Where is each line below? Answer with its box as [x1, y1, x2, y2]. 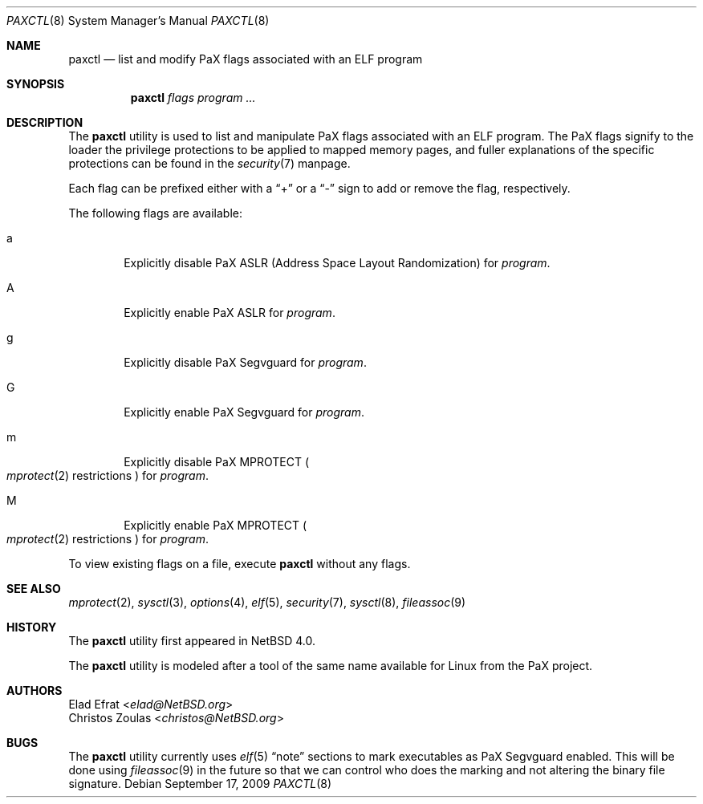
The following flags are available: [68, 206, 243, 220]
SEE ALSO [6, 582, 61, 595]
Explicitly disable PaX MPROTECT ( [124, 455, 310, 469]
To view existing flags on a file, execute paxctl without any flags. [68, 557, 411, 571]
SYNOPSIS [6, 77, 65, 91]
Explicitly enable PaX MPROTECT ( [124, 518, 307, 532]
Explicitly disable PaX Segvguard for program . [124, 355, 367, 369]
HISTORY [6, 620, 57, 634]
